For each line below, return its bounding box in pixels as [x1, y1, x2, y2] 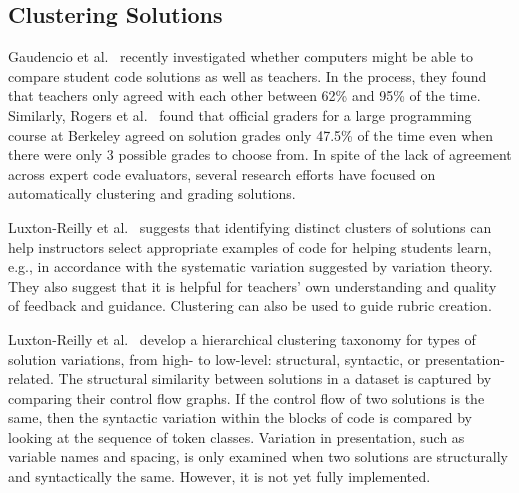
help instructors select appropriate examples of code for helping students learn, [8, 236, 492, 257]
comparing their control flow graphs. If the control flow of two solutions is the [8, 387, 485, 408]
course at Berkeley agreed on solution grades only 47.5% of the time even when [8, 124, 494, 145]
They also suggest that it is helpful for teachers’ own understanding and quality [8, 275, 497, 296]
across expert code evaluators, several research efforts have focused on [8, 163, 436, 184]
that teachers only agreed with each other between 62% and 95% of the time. [8, 85, 481, 106]
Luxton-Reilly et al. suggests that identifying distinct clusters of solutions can [8, 216, 492, 237]
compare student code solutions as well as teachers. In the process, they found [8, 65, 487, 86]
